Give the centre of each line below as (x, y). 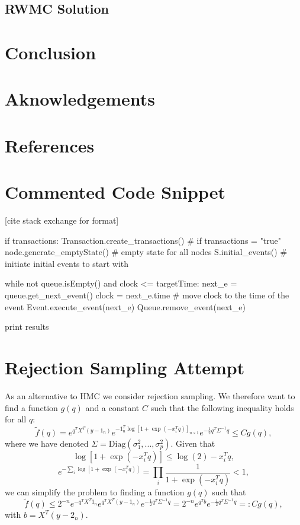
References (50, 145)
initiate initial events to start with (67, 263)
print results (27, 327)
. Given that (193, 443)
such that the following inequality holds (222, 407)
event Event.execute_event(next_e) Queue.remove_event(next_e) (125, 306)
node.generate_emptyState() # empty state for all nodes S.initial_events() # (146, 252)
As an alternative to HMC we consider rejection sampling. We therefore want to (150, 395)
